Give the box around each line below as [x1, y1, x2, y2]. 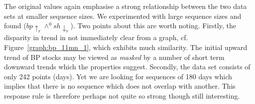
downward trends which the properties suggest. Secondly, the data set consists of [4, 61, 251, 72]
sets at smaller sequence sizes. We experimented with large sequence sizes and [4, 10, 242, 21]
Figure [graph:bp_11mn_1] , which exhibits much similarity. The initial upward [4, 42, 248, 52]
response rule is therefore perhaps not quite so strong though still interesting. [4, 91, 240, 101]
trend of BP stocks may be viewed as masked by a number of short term [4, 52, 225, 62]
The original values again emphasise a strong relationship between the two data [4, 1, 247, 11]
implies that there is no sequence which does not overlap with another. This [4, 81, 236, 91]
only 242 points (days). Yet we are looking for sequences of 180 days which [4, 71, 232, 81]
